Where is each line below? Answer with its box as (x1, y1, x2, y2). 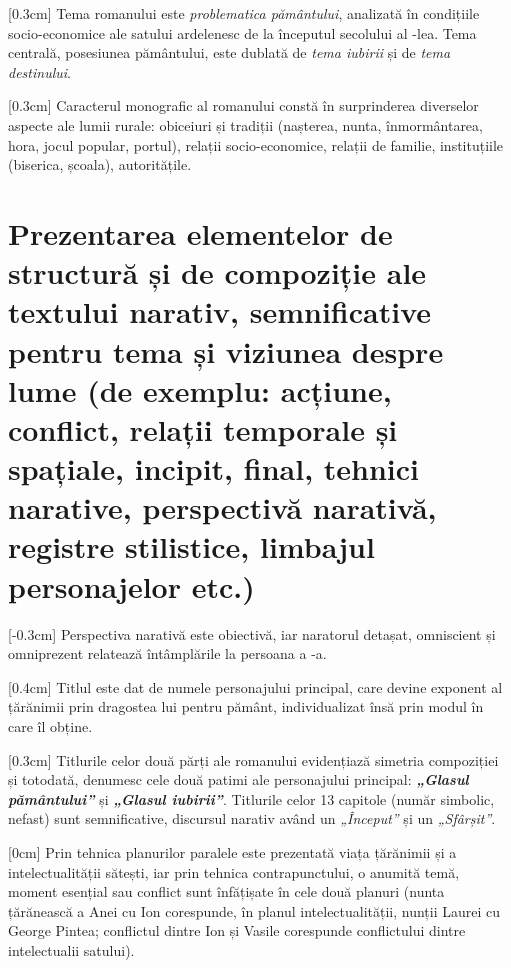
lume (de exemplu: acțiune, (8, 369, 392, 410)
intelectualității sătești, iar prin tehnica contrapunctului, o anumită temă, (8, 861, 460, 882)
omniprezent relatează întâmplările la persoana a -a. (8, 643, 327, 664)
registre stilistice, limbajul (8, 526, 375, 567)
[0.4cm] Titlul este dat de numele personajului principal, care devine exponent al (8, 676, 503, 697)
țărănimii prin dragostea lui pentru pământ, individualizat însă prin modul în (8, 696, 484, 717)
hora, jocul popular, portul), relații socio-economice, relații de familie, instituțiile (8, 134, 504, 155)
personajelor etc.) (8, 565, 255, 606)
